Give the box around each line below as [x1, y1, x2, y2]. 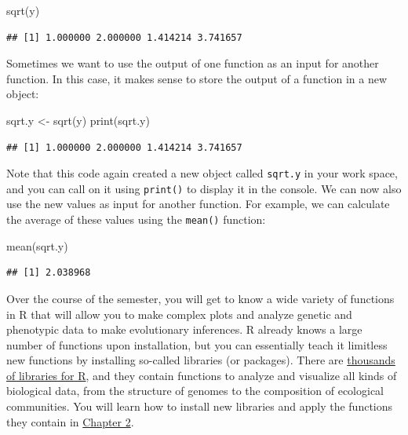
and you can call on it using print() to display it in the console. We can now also [6, 180, 402, 196]
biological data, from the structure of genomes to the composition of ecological [6, 382, 384, 399]
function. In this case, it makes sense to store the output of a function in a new [6, 70, 388, 86]
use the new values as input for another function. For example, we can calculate [6, 196, 390, 212]
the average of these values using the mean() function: [6, 211, 266, 228]
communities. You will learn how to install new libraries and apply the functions [6, 398, 393, 415]
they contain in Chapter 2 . [6, 413, 134, 430]
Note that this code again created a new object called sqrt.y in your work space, [6, 165, 398, 181]
